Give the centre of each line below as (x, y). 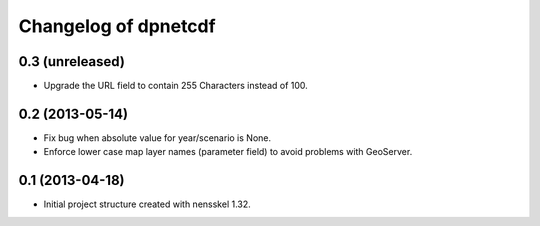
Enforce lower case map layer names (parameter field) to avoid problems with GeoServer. (228, 152)
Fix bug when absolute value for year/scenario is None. (157, 137)
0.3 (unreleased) (71, 61)
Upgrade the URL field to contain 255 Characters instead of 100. (176, 86)
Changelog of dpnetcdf (117, 26)
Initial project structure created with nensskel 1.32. (147, 204)
